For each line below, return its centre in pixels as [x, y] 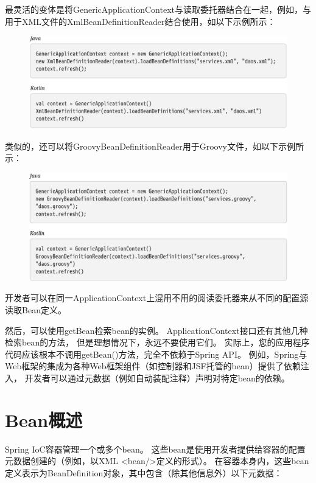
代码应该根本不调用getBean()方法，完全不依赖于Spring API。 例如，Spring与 [156, 354]
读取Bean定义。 [36, 309]
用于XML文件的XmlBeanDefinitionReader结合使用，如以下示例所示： [140, 21]
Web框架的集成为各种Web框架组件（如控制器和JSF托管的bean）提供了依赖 [153, 366]
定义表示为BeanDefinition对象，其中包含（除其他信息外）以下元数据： [144, 472]
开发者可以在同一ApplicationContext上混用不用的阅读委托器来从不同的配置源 [157, 298]
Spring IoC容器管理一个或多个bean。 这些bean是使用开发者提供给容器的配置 [155, 449]
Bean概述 [44, 419]
